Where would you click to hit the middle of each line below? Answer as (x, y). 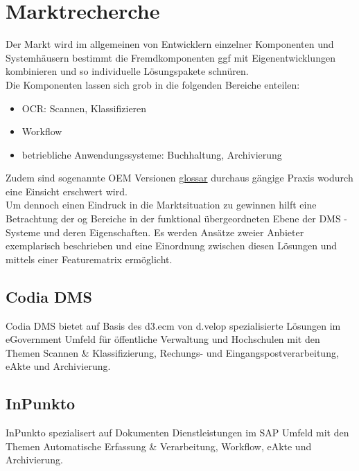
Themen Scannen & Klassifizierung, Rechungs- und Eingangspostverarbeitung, (172, 352)
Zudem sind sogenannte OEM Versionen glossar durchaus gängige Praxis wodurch (179, 178)
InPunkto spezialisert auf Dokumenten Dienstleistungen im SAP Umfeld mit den (177, 433)
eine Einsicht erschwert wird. (67, 191)
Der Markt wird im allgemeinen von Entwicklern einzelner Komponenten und (170, 44)
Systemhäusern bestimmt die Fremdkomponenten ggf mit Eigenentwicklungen (170, 57)
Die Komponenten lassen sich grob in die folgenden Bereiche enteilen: (153, 84)
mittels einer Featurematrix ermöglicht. (89, 259)
